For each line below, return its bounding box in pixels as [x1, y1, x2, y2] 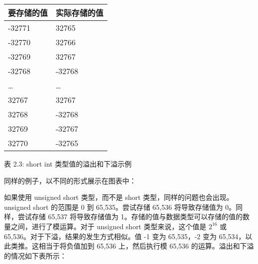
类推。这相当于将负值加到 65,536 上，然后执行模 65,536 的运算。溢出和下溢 [10, 241, 254, 251]
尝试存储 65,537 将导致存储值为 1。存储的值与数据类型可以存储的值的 [17, 211, 243, 222]
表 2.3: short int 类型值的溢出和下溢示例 [4, 159, 132, 169]
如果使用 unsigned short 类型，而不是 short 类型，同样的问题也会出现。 [4, 192, 234, 202]
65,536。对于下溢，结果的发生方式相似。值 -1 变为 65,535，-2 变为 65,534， [4, 231, 246, 241]
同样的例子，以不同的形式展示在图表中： [4, 175, 136, 185]
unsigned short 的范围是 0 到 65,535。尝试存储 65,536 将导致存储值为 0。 [4, 201, 236, 212]
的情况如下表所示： [4, 250, 67, 261]
